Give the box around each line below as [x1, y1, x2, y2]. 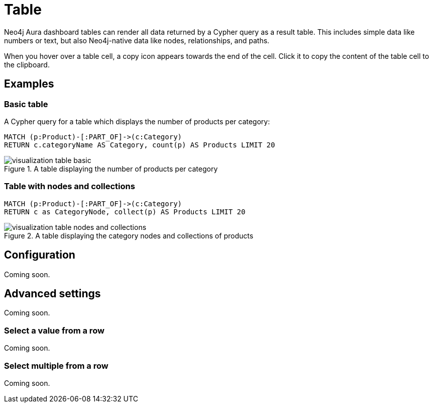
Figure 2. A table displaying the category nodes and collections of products [4, 231, 254, 240]
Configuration [4, 249, 75, 262]
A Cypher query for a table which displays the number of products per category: [4, 117, 270, 126]
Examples [4, 77, 54, 91]
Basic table [4, 99, 48, 109]
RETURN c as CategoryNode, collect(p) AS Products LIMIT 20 [4, 207, 246, 216]
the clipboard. [4, 60, 50, 69]
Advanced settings [4, 287, 101, 300]
